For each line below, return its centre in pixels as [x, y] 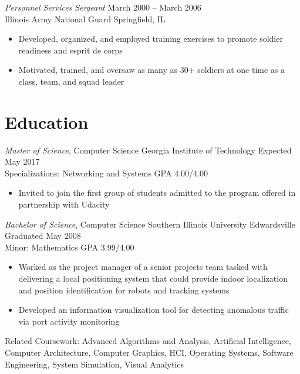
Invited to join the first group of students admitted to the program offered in [157, 193]
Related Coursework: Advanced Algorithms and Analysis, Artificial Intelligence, [148, 341]
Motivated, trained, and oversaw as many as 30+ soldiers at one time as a [151, 70]
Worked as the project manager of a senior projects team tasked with [143, 267]
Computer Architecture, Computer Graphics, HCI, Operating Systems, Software [149, 352]
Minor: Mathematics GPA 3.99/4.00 [70, 247]
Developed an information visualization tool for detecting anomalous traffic [154, 310]
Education [47, 121]
